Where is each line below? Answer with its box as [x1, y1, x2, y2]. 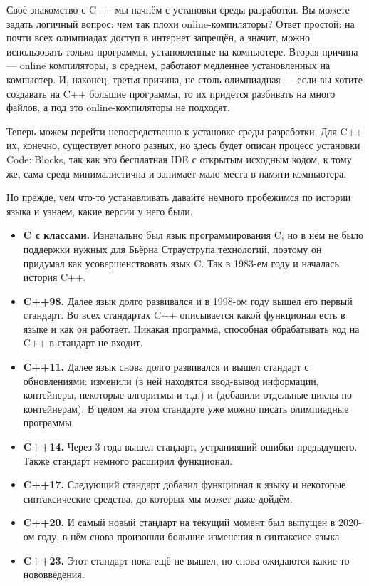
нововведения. [23, 567, 85, 582]
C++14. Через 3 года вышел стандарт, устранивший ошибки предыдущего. [23, 439, 358, 454]
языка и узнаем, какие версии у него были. [6, 203, 193, 218]
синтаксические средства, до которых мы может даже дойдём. [23, 490, 293, 505]
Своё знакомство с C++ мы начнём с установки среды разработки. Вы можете [6, 2, 350, 16]
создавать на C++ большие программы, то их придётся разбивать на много [6, 86, 336, 101]
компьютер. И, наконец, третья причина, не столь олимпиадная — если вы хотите [6, 71, 363, 86]
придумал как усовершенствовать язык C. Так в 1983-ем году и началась [23, 255, 339, 270]
